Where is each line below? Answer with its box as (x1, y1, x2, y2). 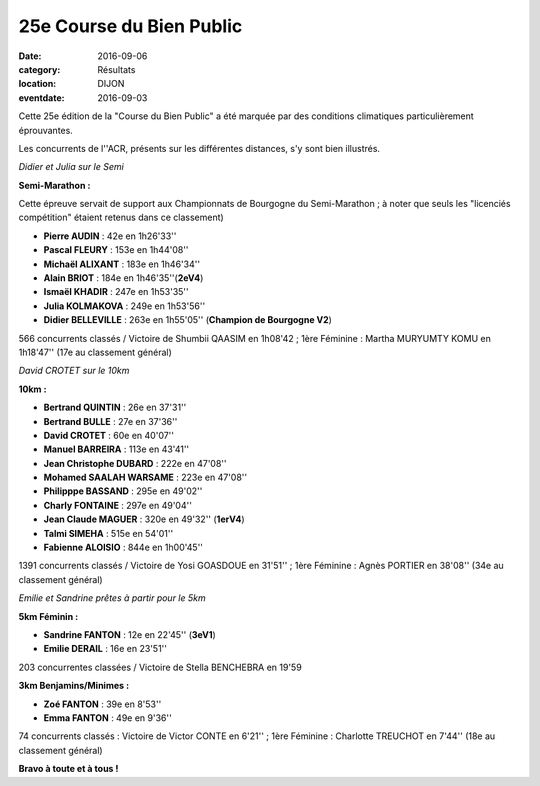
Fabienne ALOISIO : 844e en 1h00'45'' (43, 541, 204, 554)
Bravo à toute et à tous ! (18, 763, 119, 775)
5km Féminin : (18, 610, 79, 622)
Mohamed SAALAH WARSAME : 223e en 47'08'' (43, 471, 248, 484)
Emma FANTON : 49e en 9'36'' (43, 711, 172, 724)
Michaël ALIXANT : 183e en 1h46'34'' (43, 258, 200, 270)
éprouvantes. (18, 124, 74, 136)
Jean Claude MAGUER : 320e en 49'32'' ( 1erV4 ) (43, 513, 245, 525)
